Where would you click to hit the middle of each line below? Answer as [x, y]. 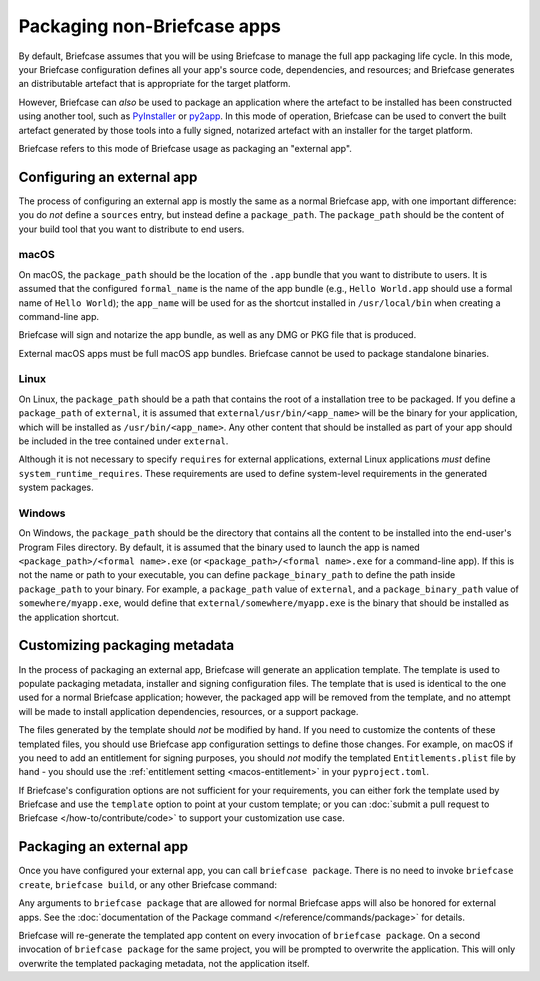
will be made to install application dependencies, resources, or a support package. [188, 711]
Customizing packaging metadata [126, 645]
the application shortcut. [69, 617]
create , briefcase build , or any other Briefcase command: [147, 884]
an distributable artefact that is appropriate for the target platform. [154, 84]
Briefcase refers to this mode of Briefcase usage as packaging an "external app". [185, 148]
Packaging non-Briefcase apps [150, 26]
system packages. [56, 487]
